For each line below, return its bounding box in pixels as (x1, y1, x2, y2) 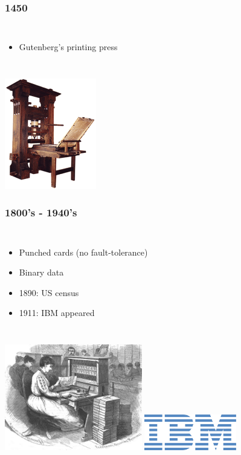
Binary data (19, 266, 64, 279)
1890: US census (19, 286, 79, 298)
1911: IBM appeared (19, 306, 95, 319)
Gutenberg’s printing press (19, 40, 118, 53)
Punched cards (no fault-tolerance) (19, 245, 148, 258)
